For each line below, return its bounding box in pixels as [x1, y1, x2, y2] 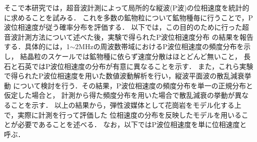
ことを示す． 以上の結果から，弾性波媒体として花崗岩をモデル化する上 [10, 99, 242, 110]
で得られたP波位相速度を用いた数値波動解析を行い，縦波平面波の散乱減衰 [4, 71, 245, 81]
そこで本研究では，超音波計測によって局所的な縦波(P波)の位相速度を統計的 [4, 2, 250, 12]
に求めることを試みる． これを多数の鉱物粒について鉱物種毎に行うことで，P [4, 12, 253, 22]
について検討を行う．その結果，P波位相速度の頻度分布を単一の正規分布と [13, 80, 253, 90]
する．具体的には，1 [4, 41, 70, 52]
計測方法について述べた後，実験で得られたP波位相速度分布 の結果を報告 [17, 31, 254, 42]
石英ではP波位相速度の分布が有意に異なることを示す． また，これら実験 [17, 61, 254, 71]
